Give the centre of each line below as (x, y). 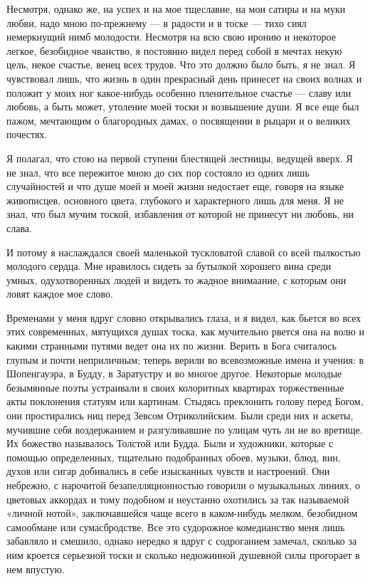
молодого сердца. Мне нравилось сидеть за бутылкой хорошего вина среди (169, 266)
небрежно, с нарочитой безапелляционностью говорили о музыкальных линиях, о (184, 485)
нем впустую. (36, 569)
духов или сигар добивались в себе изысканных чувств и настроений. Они (168, 471)
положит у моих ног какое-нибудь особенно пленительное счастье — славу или (179, 92)
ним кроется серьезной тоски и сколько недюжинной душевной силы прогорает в (183, 554)
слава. (19, 227)
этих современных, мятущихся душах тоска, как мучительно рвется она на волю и (185, 331)
